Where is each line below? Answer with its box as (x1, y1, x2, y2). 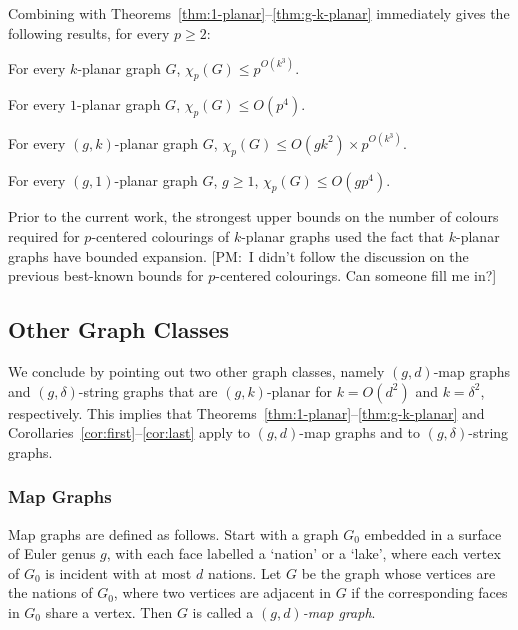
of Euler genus (8, 543, 96, 564)
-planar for (266, 380, 332, 401)
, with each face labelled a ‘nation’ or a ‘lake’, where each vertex (106, 543, 501, 564)
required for (8, 225, 80, 246)
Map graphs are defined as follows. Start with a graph (8, 523, 339, 544)
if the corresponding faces (351, 582, 508, 603)
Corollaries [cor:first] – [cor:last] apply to (8, 422, 250, 443)
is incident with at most (45, 562, 192, 583)
